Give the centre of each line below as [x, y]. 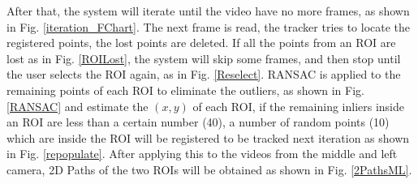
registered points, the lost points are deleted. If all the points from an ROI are [201, 43]
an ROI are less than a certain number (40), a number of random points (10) [198, 122]
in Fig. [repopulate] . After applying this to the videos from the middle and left [202, 154]
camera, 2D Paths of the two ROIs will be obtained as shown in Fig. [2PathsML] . [209, 169]
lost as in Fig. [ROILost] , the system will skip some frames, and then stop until [204, 58]
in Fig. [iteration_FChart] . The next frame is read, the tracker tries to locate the [209, 26]
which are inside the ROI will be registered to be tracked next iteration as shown [208, 137]
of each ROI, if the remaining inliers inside [299, 106]
